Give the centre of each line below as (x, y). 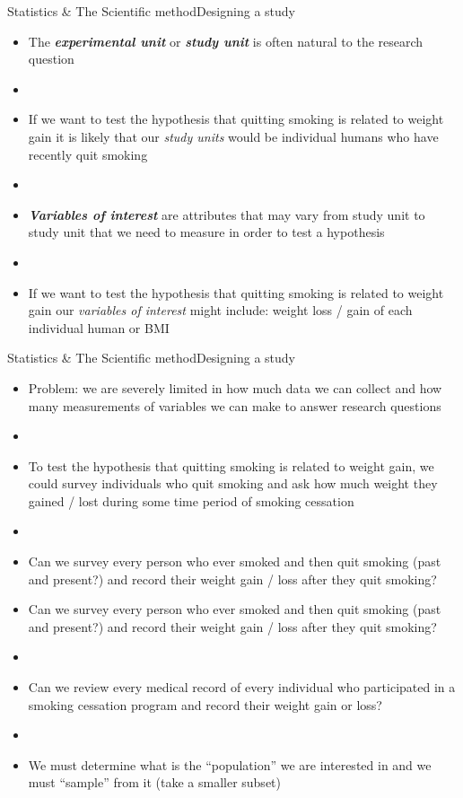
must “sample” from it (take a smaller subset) (154, 782)
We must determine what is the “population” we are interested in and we (230, 764)
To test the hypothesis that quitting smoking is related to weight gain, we (231, 465)
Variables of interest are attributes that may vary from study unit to (227, 214)
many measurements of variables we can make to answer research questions (235, 405)
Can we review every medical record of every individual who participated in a (242, 687)
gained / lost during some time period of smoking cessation (191, 500)
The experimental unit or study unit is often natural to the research (226, 41)
